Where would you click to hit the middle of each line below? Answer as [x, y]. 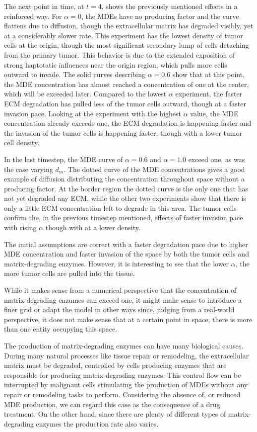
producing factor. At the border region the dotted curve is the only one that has [126, 188]
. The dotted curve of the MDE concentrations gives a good [154, 169]
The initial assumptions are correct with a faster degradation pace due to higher [126, 244]
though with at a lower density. [93, 227]
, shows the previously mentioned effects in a [169, 6]
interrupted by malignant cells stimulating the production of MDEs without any [126, 385]
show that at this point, [209, 74]
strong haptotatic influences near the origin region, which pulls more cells [116, 64]
